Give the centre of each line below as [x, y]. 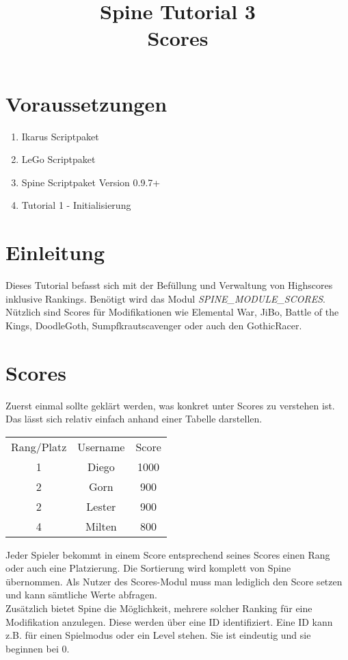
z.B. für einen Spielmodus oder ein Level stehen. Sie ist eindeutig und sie [158, 635]
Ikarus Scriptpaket [60, 136]
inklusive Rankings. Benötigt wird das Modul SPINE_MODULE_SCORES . [165, 298]
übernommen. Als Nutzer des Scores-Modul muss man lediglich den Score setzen [174, 581]
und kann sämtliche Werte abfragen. [81, 595]
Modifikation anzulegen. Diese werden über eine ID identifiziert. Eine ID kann [169, 621]
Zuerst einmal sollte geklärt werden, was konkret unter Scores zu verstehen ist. [170, 405]
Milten [101, 526]
